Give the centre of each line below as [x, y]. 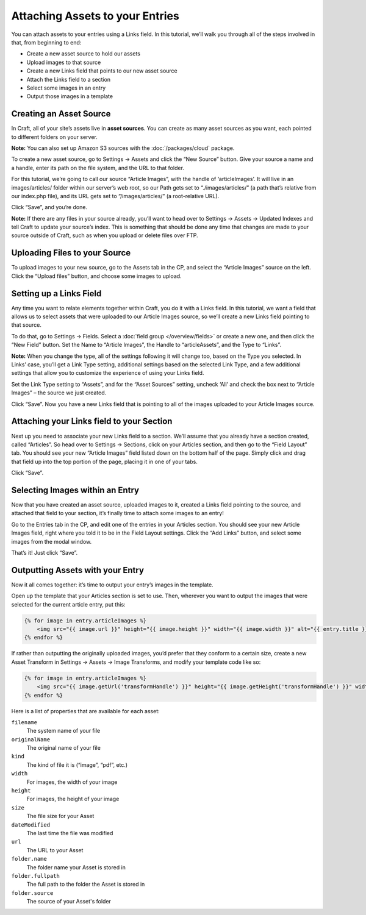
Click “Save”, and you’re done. [49, 207]
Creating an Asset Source [61, 114]
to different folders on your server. [54, 137]
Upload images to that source [64, 62]
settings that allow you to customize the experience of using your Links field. [108, 373]
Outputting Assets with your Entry [78, 570]
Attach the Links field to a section [69, 79]
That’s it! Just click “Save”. [45, 552]
